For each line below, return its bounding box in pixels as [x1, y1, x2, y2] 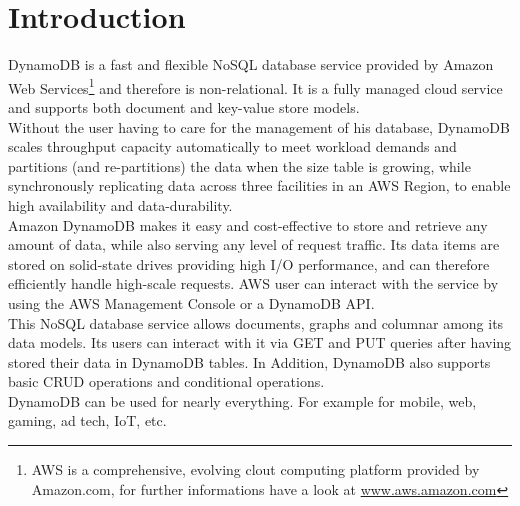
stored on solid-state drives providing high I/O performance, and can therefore [8, 253, 490, 274]
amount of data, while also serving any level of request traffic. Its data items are [8, 234, 500, 255]
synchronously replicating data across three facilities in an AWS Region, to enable [8, 175, 511, 196]
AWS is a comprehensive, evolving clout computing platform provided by [31, 459, 480, 480]
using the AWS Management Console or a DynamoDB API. [8, 292, 375, 313]
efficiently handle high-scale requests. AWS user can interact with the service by [8, 273, 499, 294]
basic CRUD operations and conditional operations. [8, 371, 325, 392]
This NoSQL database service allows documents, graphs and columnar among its [8, 312, 504, 333]
